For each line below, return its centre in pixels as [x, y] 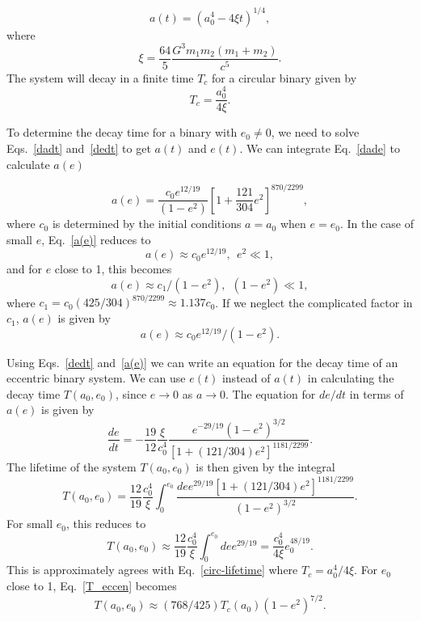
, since [131, 393]
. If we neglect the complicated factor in [314, 302]
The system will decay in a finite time [100, 77]
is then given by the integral [265, 466]
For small [30, 524]
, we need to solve [315, 132]
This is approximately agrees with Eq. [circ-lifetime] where [152, 570]
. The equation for [271, 393]
